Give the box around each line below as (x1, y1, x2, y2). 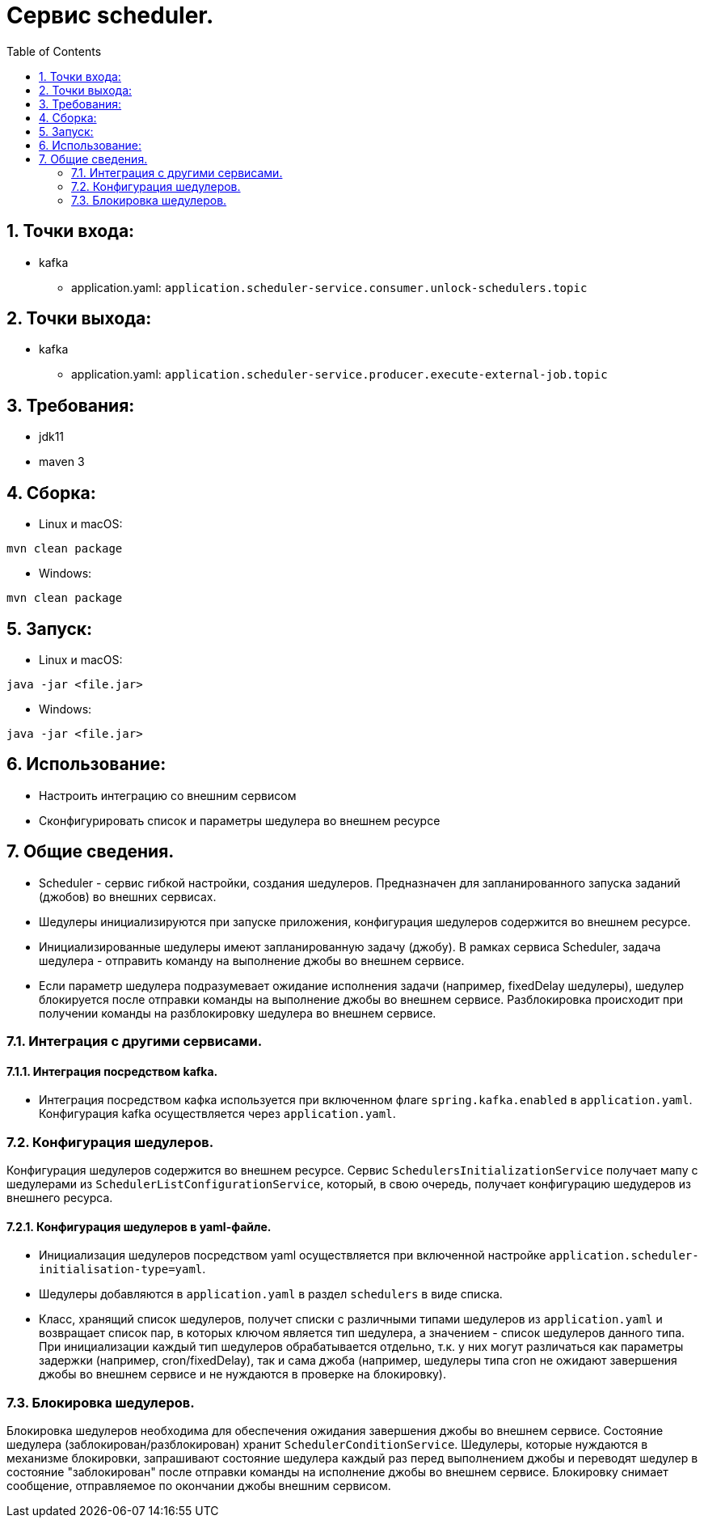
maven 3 (39, 455, 85, 469)
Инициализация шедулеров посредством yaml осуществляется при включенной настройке (39, 1248, 546, 1263)
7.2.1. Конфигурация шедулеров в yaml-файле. (6, 1219, 272, 1234)
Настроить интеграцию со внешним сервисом (39, 788, 297, 802)
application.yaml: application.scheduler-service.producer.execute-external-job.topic (71, 367, 608, 382)
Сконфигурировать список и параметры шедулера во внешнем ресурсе (39, 813, 441, 828)
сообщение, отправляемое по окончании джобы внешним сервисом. (6, 1478, 391, 1492)
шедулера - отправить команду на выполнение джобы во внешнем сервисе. (39, 953, 465, 967)
